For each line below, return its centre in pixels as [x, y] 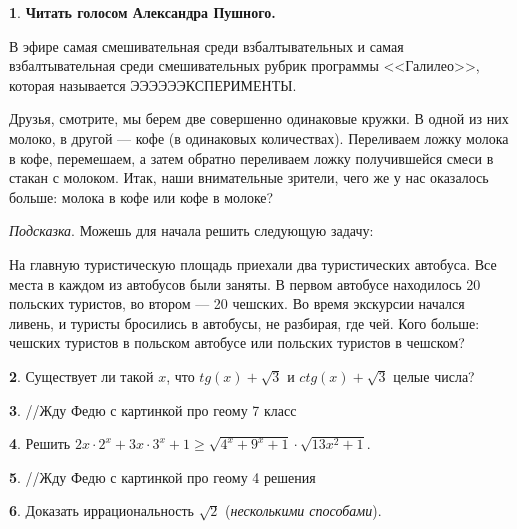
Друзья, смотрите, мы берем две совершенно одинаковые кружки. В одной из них [259, 118]
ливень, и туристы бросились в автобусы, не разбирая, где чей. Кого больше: [244, 322]
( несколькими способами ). [303, 510]
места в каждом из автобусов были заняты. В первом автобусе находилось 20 [245, 283]
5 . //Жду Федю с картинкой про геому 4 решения [162, 476]
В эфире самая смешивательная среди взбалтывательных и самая [206, 45]
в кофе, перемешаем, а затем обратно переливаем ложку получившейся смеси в [251, 157]
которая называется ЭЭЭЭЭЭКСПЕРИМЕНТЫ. [153, 84]
